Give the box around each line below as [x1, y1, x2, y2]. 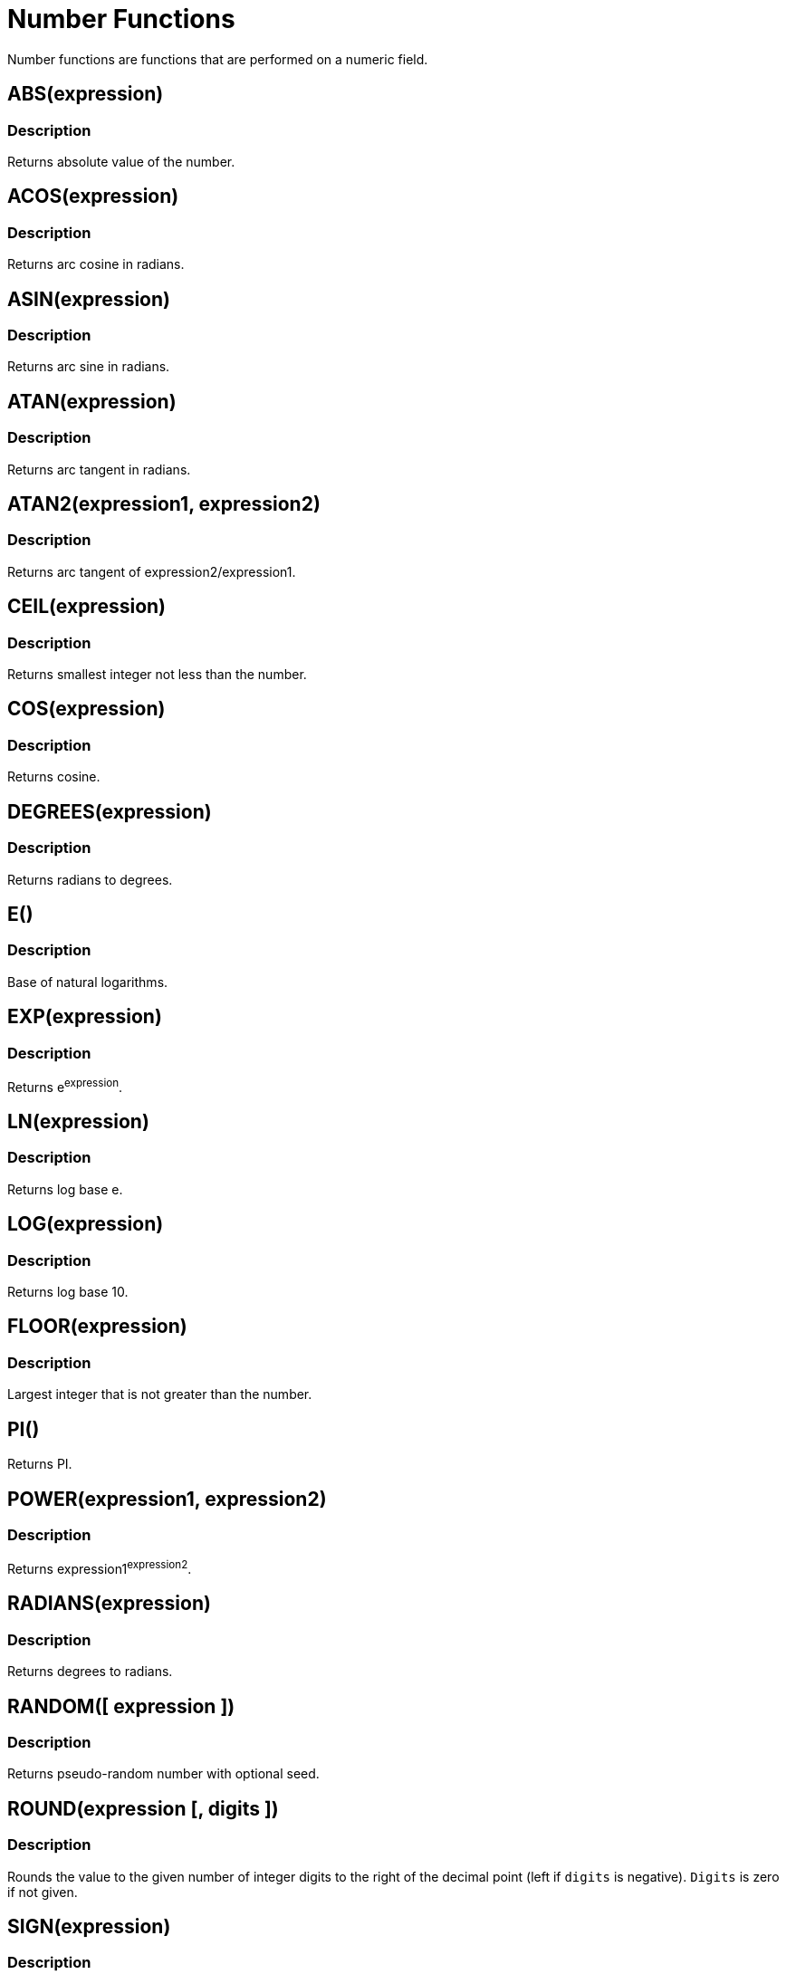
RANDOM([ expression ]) [7, 1694, 235, 1718]
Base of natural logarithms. [7, 973, 168, 990]
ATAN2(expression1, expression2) [7, 493, 321, 516]
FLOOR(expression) [7, 1315, 187, 1338]
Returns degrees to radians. [7, 1663, 173, 1680]
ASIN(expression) [7, 287, 170, 311]
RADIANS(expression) [7, 1592, 211, 1615]
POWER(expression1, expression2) [7, 1487, 327, 1510]
